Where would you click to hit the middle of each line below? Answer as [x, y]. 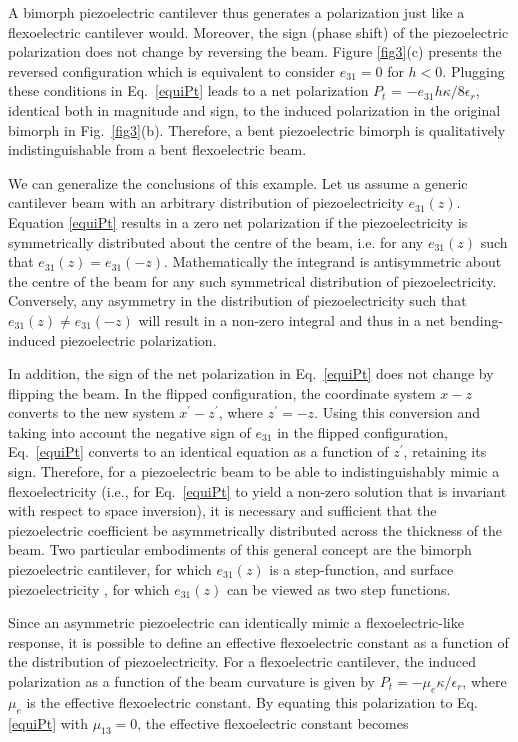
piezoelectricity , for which [89, 588]
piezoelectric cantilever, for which [110, 569]
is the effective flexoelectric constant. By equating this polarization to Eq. [252, 701]
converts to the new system [91, 412]
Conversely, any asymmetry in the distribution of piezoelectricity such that [237, 300]
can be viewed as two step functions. [338, 588]
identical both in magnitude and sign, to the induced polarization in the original [254, 109]
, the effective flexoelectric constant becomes [273, 722]
